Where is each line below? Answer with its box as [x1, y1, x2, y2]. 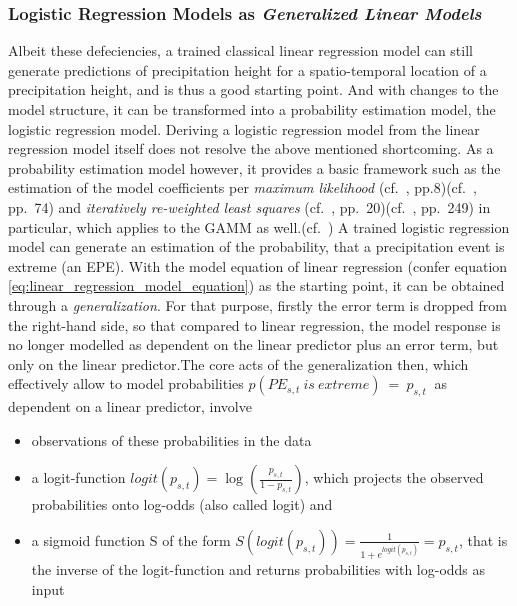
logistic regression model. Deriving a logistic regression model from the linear [8, 118, 480, 139]
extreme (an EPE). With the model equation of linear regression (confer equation [8, 255, 508, 276]
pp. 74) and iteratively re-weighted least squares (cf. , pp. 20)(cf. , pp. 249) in [8, 196, 491, 217]
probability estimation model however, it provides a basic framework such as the [8, 157, 501, 178]
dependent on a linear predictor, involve [8, 396, 252, 417]
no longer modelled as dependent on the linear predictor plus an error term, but [8, 334, 499, 355]
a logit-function [31, 467, 126, 488]
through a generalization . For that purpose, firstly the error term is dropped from [8, 294, 507, 315]
